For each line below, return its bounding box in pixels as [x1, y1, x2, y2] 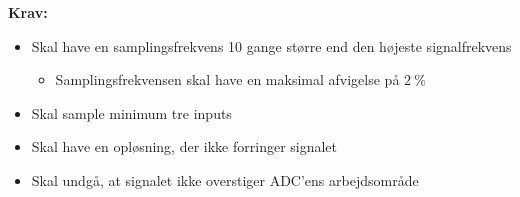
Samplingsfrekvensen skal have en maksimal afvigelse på [55, 69, 400, 90]
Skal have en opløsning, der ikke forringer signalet [31, 136, 338, 157]
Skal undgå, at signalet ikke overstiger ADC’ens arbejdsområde [31, 169, 419, 190]
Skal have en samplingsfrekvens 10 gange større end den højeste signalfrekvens [31, 35, 512, 56]
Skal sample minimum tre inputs [31, 102, 232, 123]
